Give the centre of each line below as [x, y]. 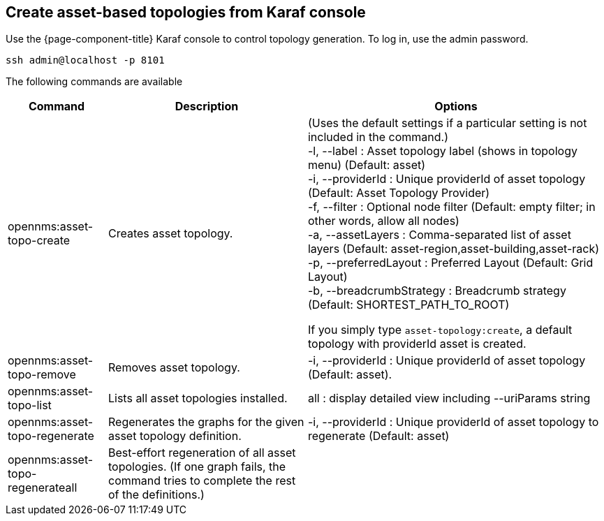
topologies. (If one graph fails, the [197, 467]
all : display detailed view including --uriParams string [449, 398]
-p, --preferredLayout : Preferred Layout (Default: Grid [450, 263]
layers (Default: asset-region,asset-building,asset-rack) [454, 249]
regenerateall [43, 488]
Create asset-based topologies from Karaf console [186, 12]
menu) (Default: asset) [367, 165]
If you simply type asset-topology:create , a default [440, 330]
